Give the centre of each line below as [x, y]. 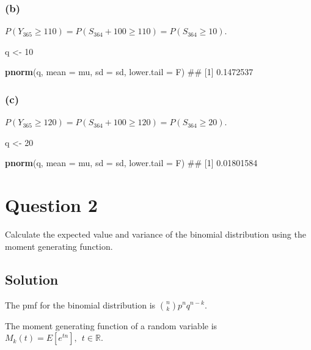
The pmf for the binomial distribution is [80, 304]
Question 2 [51, 205]
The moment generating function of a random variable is [111, 325]
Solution [32, 279]
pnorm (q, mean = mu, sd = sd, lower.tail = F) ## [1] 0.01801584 [131, 163]
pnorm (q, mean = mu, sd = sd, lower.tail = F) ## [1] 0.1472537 [129, 72]
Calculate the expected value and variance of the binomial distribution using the [155, 234]
